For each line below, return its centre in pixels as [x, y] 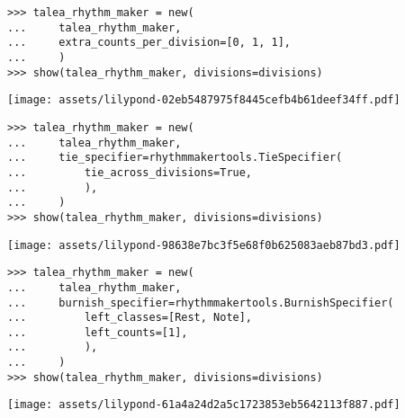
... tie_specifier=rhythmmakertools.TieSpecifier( [175, 158]
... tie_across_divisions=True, [130, 172]
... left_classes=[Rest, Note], [130, 318]
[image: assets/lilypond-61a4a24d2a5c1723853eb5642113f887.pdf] [204, 405]
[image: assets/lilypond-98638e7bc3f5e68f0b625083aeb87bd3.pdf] [204, 245]
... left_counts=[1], [98, 332]
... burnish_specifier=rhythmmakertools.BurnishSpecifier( [201, 302]
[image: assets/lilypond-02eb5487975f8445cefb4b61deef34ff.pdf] [204, 100]
